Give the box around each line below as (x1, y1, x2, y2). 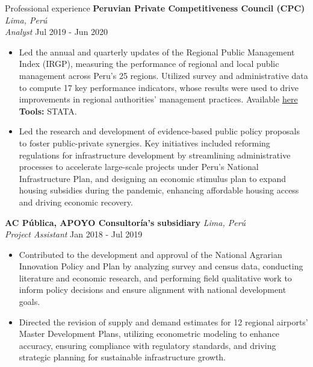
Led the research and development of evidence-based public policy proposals (19, 125, 300, 137)
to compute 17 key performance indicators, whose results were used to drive (19, 81, 299, 93)
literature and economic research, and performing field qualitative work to (19, 271, 292, 284)
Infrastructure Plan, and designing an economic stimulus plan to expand (19, 172, 287, 184)
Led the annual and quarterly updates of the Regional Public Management (19, 45, 295, 58)
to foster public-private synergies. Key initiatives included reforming (19, 136, 270, 149)
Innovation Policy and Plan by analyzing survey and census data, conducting (19, 260, 303, 272)
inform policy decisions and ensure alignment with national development (19, 283, 287, 296)
